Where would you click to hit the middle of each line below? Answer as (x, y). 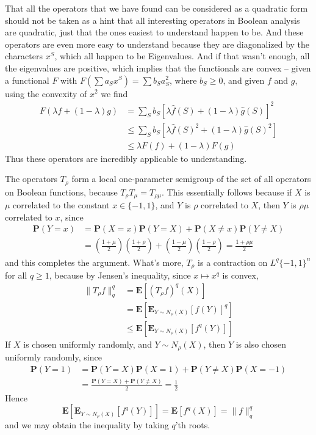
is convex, (240, 275)
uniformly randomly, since (53, 357)
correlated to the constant (61, 205)
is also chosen (261, 344)
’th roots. (193, 425)
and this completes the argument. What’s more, (94, 262)
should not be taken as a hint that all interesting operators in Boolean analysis (153, 20)
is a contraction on (233, 262)
